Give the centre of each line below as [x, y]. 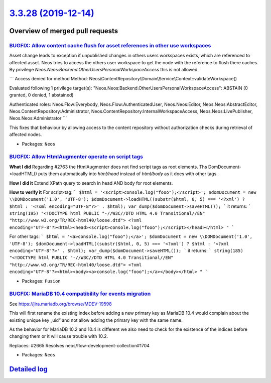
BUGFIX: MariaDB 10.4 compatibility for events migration [80, 294]
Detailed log [28, 369]
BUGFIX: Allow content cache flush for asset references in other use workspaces [110, 45]
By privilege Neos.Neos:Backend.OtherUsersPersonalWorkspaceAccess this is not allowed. [104, 70]
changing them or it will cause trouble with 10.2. [59, 336]
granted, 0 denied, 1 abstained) [41, 95]
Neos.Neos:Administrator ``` [38, 118]
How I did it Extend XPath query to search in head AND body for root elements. [91, 183]
